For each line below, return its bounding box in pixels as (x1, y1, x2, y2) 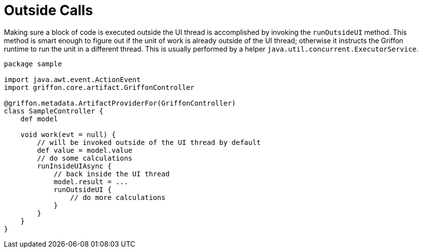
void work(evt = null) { (20, 130, 116, 139)
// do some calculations (37, 154, 133, 162)
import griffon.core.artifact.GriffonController (4, 83, 195, 91)
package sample (4, 59, 62, 68)
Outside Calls (4, 2, 93, 19)
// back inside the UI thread (54, 169, 170, 178)
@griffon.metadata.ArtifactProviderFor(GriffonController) (4, 99, 236, 107)
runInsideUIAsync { (37, 162, 112, 170)
